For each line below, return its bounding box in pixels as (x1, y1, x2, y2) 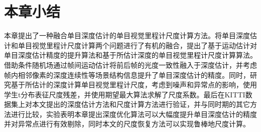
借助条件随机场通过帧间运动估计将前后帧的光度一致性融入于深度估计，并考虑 (4, 59, 257, 70)
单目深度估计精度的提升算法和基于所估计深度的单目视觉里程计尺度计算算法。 (4, 50, 257, 60)
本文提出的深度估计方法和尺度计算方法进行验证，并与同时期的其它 (32, 99, 250, 109)
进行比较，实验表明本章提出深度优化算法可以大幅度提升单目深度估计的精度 (11, 108, 257, 119)
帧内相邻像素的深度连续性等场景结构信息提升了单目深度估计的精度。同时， (4, 69, 250, 80)
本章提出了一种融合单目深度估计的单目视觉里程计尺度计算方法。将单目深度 (4, 30, 250, 41)
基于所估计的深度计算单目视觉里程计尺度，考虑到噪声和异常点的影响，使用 (11, 79, 257, 90)
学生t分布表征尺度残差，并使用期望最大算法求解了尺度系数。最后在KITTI (4, 89, 245, 99)
